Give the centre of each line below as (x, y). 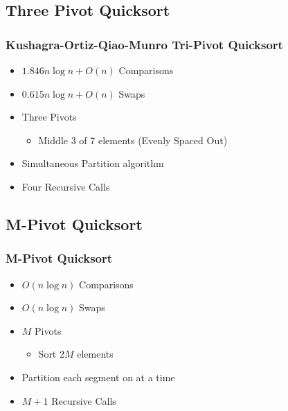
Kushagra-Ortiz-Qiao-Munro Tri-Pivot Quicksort (144, 44)
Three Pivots (49, 117)
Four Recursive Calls (66, 186)
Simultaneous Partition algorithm (93, 163)
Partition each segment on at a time (98, 377)
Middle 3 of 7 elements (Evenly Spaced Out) (133, 140)
